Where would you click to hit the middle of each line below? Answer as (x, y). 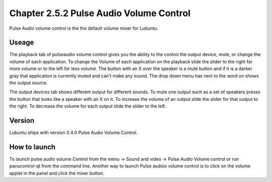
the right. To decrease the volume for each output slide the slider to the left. (88, 106)
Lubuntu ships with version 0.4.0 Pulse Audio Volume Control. (74, 133)
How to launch (32, 147)
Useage (22, 43)
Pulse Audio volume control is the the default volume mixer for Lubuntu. (84, 28)
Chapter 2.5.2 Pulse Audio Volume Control (100, 13)
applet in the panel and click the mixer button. (57, 173)
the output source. (28, 83)
